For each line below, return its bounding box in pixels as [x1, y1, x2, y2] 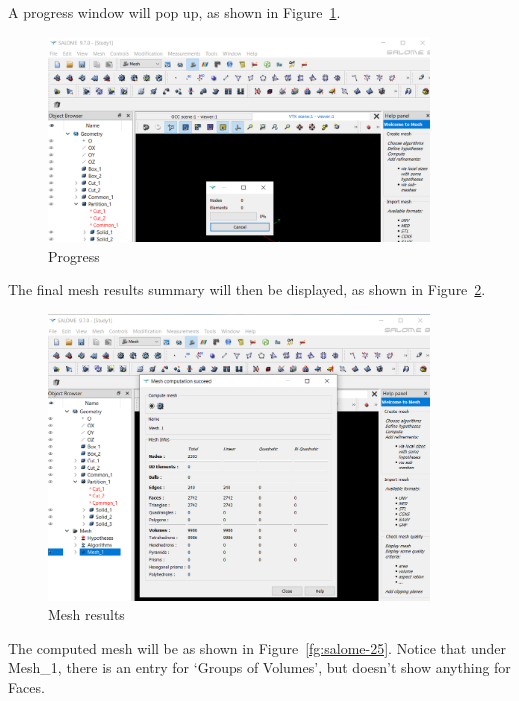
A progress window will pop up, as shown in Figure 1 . [8, 2, 341, 22]
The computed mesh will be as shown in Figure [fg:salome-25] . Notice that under [8, 637, 506, 658]
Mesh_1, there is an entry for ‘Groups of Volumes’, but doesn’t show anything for [8, 657, 511, 678]
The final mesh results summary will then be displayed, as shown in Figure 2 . [8, 279, 486, 300]
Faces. [8, 677, 45, 697]
